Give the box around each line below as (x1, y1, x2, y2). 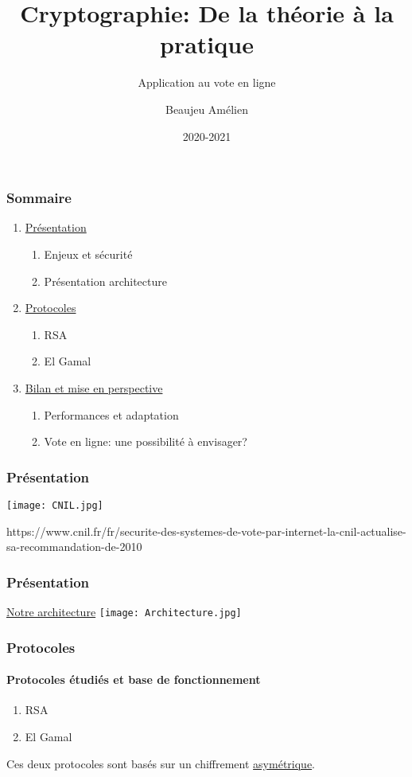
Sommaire (6, 188, 72, 208)
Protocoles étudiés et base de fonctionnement (6, 671, 261, 688)
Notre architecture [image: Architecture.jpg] (6, 603, 242, 620)
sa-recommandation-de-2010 (6, 538, 142, 555)
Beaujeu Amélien (165, 100, 249, 117)
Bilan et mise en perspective (25, 379, 163, 396)
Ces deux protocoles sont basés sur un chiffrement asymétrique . (6, 755, 316, 771)
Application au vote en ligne (138, 74, 276, 91)
